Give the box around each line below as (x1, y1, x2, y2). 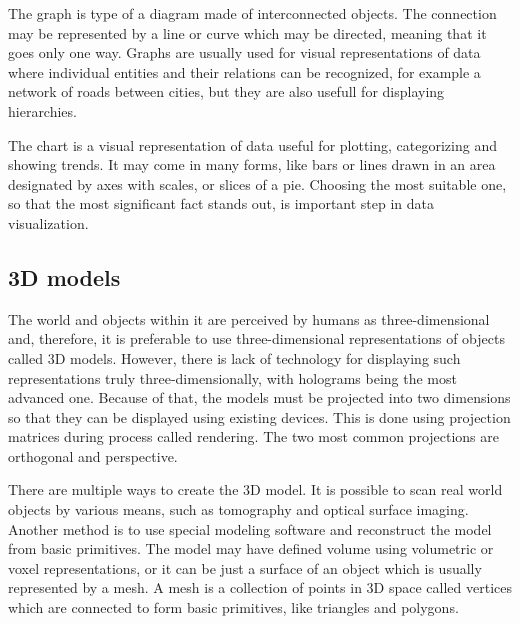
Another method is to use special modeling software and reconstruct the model (8, 518, 492, 539)
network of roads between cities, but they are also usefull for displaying (8, 81, 445, 102)
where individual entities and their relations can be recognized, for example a (8, 61, 481, 82)
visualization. (8, 212, 89, 233)
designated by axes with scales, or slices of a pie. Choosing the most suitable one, (8, 173, 507, 194)
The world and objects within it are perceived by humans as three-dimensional (8, 308, 490, 329)
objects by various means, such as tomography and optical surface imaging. (8, 499, 469, 520)
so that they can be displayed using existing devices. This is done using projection (8, 406, 511, 427)
